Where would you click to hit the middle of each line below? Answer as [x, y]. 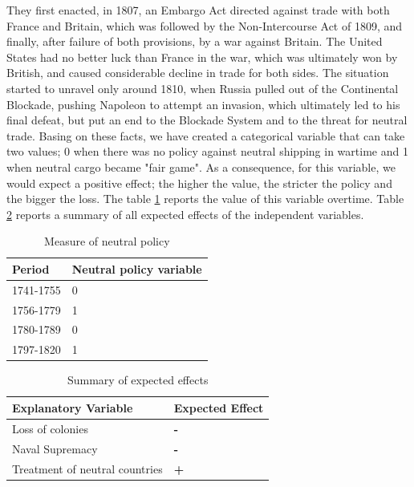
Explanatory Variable [73, 407]
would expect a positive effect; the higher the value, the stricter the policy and [199, 183]
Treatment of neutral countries [87, 468]
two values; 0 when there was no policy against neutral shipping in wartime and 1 [207, 151]
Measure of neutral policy [107, 241]
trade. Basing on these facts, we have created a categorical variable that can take [206, 135]
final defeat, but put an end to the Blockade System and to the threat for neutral [207, 120]
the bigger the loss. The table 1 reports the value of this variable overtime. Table [205, 199]
